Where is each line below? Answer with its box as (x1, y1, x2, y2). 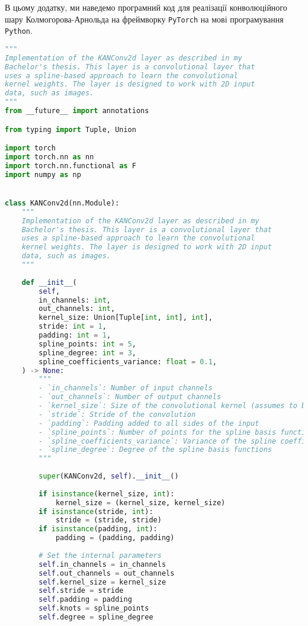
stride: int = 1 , (38, 322, 107, 331)
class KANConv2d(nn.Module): (5, 198, 120, 207)
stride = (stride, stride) (55, 516, 162, 525)
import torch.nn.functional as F (5, 161, 136, 170)
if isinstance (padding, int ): (38, 525, 158, 534)
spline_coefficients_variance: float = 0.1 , (38, 357, 217, 366)
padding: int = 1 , (38, 331, 111, 340)
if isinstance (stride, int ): (38, 507, 153, 516)
